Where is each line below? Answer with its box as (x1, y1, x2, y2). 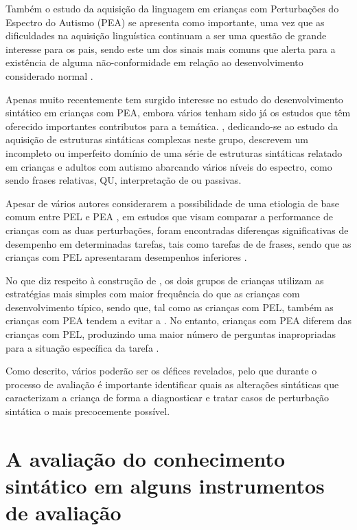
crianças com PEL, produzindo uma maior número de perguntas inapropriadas (5, 327, 336, 341)
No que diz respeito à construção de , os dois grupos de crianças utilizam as (5, 273, 324, 287)
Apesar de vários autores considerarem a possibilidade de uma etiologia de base (5, 195, 340, 210)
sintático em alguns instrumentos (5, 471, 325, 499)
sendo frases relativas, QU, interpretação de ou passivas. (5, 173, 242, 187)
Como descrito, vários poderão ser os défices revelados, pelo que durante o (5, 363, 317, 378)
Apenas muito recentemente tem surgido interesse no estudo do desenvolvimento (5, 92, 343, 106)
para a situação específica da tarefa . (5, 340, 159, 354)
